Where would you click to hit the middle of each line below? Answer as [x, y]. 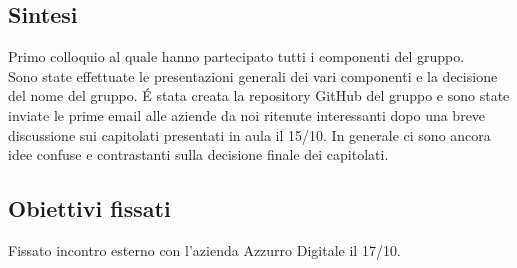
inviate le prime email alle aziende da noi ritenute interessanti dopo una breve [247, 114]
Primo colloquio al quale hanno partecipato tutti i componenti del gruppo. [236, 56]
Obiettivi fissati [89, 208]
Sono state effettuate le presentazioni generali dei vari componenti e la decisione [253, 75]
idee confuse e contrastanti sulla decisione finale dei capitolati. [198, 154]
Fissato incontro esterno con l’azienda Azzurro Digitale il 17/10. [204, 249]
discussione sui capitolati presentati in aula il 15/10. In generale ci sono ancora [249, 134]
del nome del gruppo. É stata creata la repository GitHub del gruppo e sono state [259, 95]
